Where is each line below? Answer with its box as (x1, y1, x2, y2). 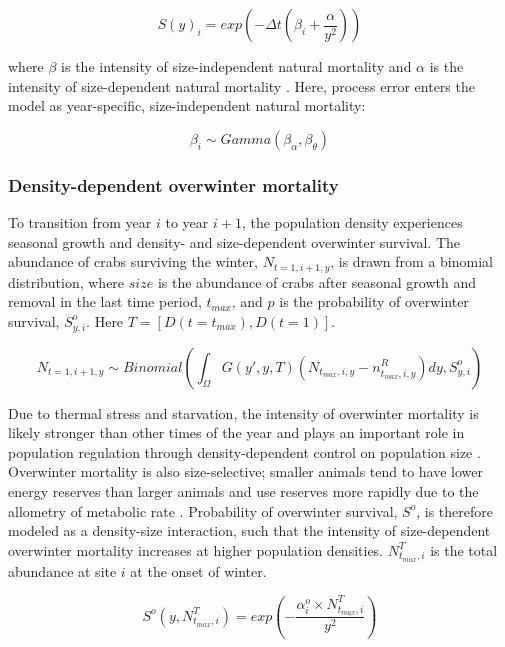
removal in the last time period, (8, 291, 202, 312)
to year (165, 212, 209, 232)
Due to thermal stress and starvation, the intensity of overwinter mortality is (8, 402, 479, 423)
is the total (430, 539, 498, 560)
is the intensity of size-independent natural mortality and (61, 56, 412, 76)
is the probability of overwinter (279, 291, 469, 312)
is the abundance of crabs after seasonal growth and (157, 271, 477, 292)
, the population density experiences (241, 212, 463, 232)
